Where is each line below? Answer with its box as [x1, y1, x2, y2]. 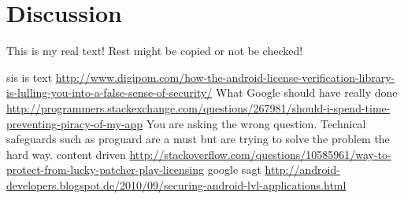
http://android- [265, 161, 340, 178]
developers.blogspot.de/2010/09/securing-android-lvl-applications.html [6, 176, 347, 193]
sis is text [6, 68, 53, 85]
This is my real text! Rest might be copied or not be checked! [6, 42, 303, 59]
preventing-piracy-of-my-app [6, 115, 143, 131]
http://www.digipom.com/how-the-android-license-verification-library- [55, 68, 395, 85]
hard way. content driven [6, 146, 126, 162]
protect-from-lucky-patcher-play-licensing [6, 161, 205, 178]
